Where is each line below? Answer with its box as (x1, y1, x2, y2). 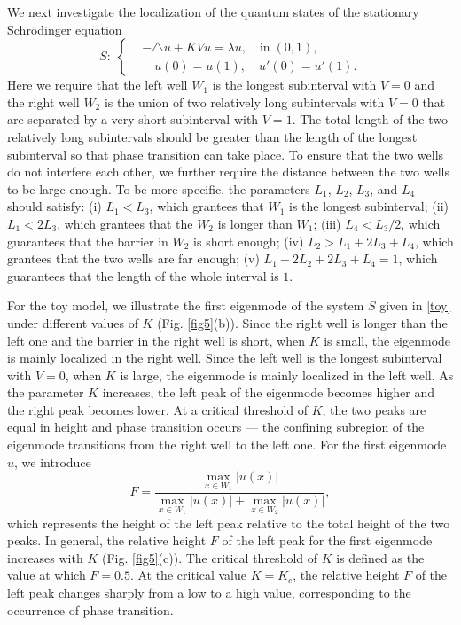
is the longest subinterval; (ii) (289, 197, 449, 215)
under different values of (7, 313, 138, 332)
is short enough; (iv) (193, 231, 304, 250)
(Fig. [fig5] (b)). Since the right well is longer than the (157, 313, 448, 332)
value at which (7, 566, 86, 584)
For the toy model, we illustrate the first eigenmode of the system (7, 296, 364, 315)
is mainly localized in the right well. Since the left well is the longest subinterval (7, 348, 442, 367)
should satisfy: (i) (7, 197, 102, 215)
